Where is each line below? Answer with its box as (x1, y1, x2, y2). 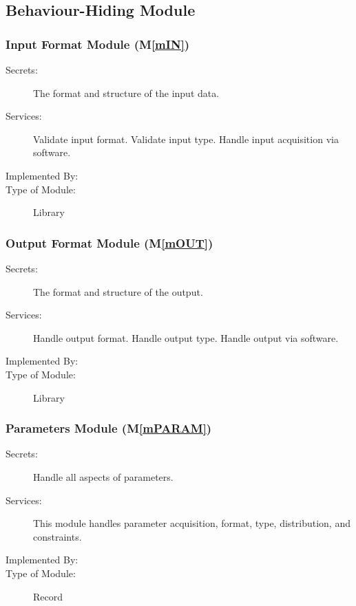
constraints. (33, 529, 82, 543)
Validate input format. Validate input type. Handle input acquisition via (33, 131, 339, 146)
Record (33, 589, 63, 603)
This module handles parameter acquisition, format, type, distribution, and (33, 516, 350, 530)
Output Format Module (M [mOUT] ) (6, 234, 213, 251)
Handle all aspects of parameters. (33, 469, 174, 484)
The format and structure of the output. (33, 284, 203, 299)
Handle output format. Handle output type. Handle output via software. (33, 330, 339, 345)
